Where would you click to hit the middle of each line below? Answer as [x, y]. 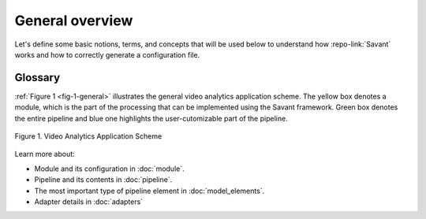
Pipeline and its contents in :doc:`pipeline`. [103, 180]
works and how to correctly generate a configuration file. [107, 54]
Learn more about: [45, 154]
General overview [74, 20]
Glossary [37, 78]
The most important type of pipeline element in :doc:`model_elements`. [149, 191]
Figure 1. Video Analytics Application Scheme [88, 136]
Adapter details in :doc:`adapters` [89, 202]
